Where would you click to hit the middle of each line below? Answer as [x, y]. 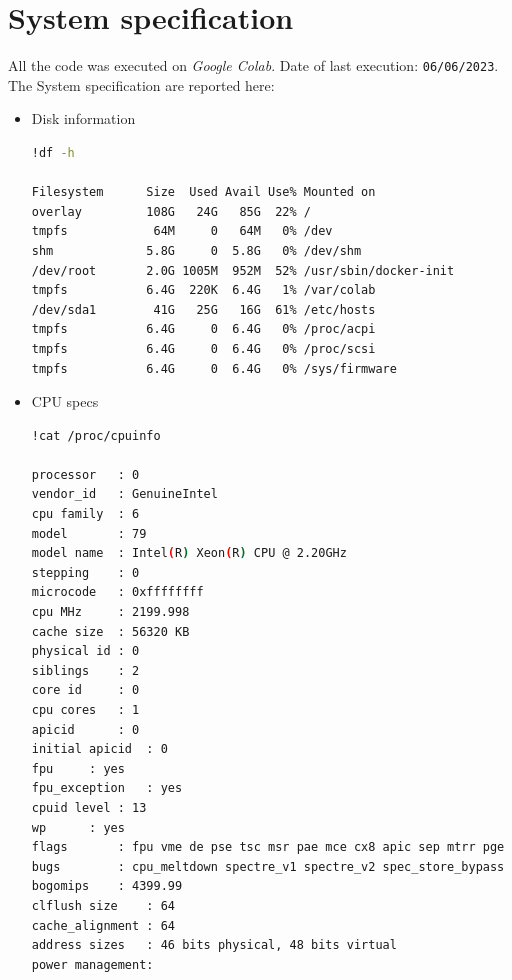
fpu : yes [78, 768]
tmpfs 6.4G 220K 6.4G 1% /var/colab [203, 290]
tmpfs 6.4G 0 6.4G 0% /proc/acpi [203, 329]
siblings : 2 [85, 670]
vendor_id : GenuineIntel [124, 494]
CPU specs [65, 401]
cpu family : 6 [85, 514]
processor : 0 [85, 474]
